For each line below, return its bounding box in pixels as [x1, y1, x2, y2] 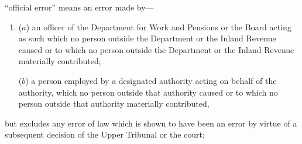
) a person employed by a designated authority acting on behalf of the [25, 74, 277, 86]
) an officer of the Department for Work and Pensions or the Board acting [26, 20, 291, 33]
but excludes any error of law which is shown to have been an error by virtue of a [5, 117, 297, 129]
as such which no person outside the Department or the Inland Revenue [18, 32, 276, 44]
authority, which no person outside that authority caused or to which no [18, 86, 278, 98]
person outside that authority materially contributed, [18, 97, 210, 110]
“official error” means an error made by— [5, 1, 154, 13]
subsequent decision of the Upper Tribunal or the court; [5, 128, 205, 141]
